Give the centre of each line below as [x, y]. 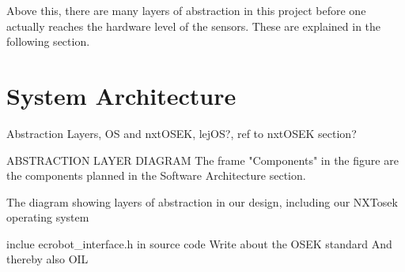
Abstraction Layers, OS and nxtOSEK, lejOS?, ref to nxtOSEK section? [182, 133]
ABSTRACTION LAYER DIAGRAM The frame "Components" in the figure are [202, 160]
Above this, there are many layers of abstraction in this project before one [186, 10]
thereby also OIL [47, 259]
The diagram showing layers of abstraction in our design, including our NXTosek [202, 201]
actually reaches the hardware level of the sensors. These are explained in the [194, 26]
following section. [48, 41]
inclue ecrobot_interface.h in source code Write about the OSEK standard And [199, 243]
